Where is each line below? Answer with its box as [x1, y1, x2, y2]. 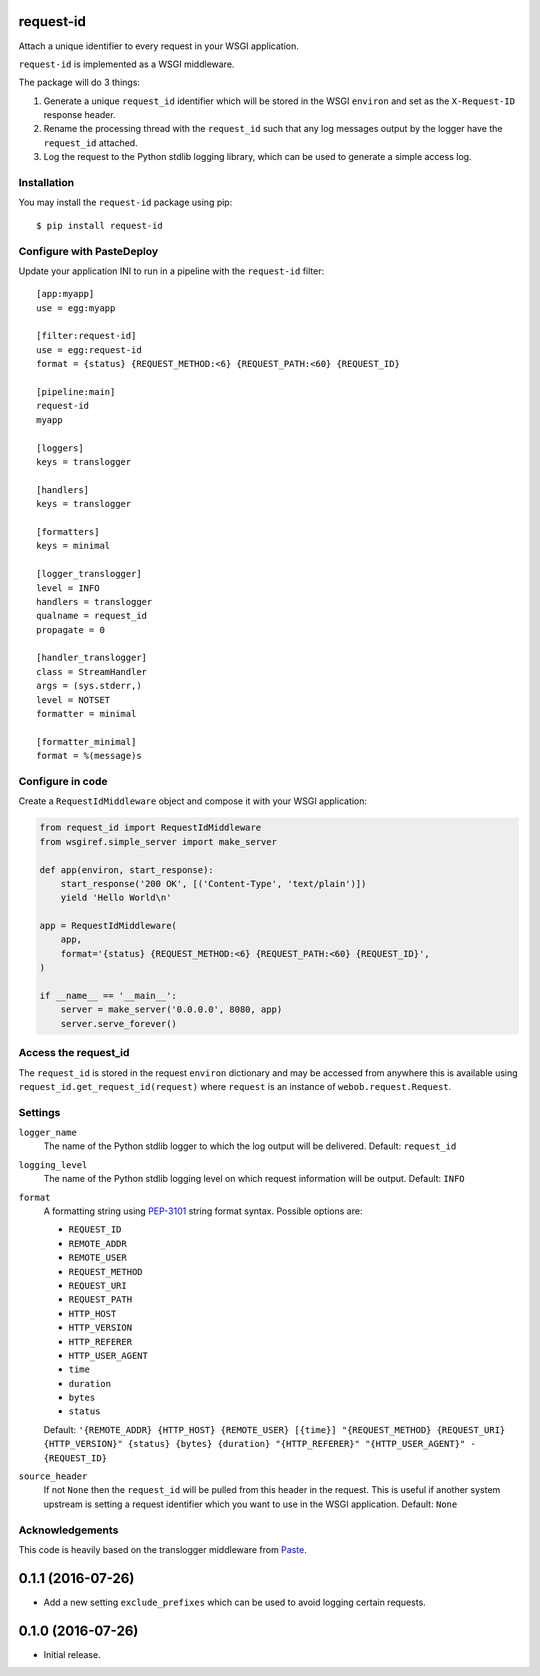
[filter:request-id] [36, 330, 137, 342]
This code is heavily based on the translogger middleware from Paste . [18, 1543, 307, 1555]
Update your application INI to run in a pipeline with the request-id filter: [18, 265, 325, 277]
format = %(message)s [36, 750, 142, 762]
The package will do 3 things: [18, 76, 140, 89]
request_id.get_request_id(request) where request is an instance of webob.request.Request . [18, 1080, 452, 1092]
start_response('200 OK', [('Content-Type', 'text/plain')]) [60, 878, 367, 889]
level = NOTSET [36, 694, 111, 705]
